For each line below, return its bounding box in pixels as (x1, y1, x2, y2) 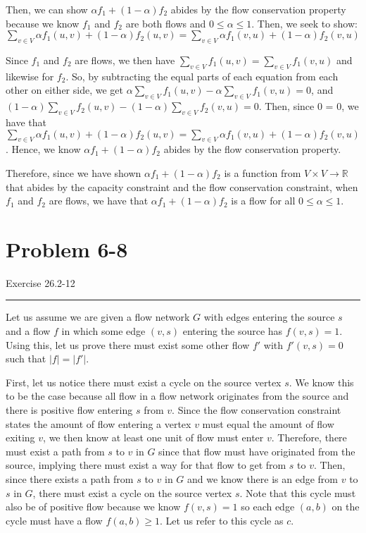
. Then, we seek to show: (251, 16, 358, 30)
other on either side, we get (6, 82, 123, 97)
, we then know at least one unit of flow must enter (43, 430, 264, 445)
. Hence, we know (6, 142, 81, 157)
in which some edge (61, 324, 146, 338)
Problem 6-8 (6, 234, 128, 263)
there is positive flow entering (6, 403, 133, 417)
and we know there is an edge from (187, 471, 339, 486)
